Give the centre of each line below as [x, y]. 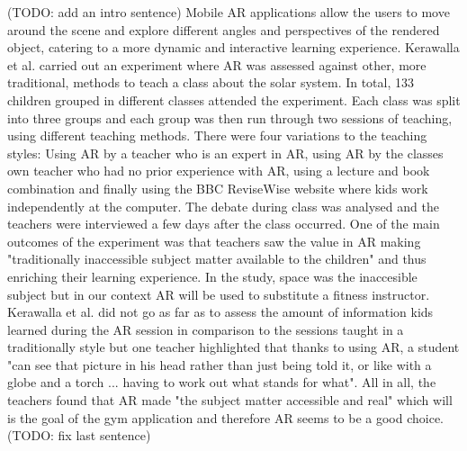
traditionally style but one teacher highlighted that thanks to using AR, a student [233, 347]
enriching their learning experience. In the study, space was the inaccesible [212, 276]
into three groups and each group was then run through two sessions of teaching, [230, 117]
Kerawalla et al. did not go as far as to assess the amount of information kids [220, 312]
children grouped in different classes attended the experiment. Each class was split [234, 99]
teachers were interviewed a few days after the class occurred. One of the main [224, 224]
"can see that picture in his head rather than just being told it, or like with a [220, 364]
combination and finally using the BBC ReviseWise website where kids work [218, 188]
